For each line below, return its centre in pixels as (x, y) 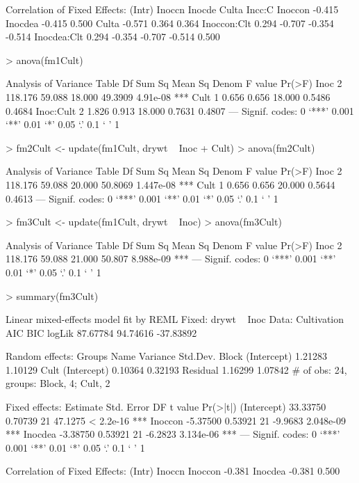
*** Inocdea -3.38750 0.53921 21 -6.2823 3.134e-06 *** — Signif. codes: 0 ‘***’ (173, 434)
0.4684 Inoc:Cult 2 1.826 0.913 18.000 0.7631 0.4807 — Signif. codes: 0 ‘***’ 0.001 (180, 110)
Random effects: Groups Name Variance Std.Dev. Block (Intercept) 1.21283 (166, 356)
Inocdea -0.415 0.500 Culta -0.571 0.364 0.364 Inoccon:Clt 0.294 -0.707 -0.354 (170, 23)
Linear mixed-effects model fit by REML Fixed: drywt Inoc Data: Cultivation (175, 319)
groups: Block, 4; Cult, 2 (58, 383)
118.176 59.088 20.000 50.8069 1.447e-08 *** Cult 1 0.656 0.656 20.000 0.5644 (170, 184)
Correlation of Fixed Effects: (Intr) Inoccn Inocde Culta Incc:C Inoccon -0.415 (172, 9)
